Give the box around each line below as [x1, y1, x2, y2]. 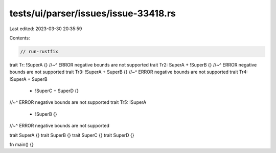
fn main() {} [9, 141, 34, 148]
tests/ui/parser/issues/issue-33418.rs [9, 8, 176, 19]
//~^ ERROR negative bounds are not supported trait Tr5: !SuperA [9, 99, 147, 105]
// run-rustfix [20, 49, 58, 54]
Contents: [9, 35, 30, 41]
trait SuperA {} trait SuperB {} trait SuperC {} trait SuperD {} [9, 132, 134, 138]
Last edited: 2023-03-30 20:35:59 [9, 26, 82, 32]
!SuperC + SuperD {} [35, 88, 79, 94]
